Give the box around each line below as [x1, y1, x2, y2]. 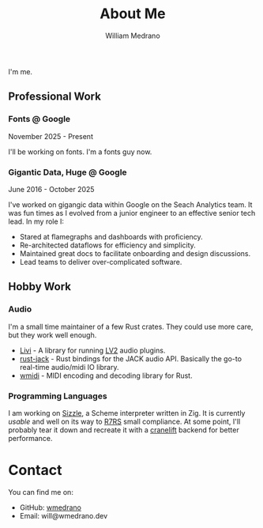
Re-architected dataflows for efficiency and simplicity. [19, 240, 196, 250]
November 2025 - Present [8, 131, 93, 141]
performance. [8, 433, 53, 443]
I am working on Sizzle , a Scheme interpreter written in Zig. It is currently [8, 408, 246, 417]
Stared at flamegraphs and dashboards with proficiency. [19, 232, 203, 241]
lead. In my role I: [8, 217, 65, 226]
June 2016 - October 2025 [8, 184, 95, 194]
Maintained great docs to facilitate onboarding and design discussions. [19, 248, 251, 258]
